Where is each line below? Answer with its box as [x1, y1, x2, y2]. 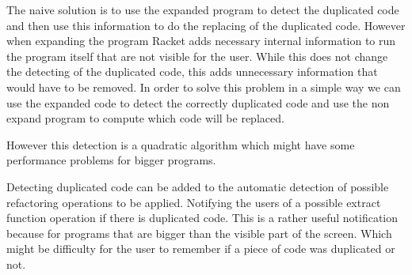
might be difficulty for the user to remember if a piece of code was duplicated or [6, 240, 395, 257]
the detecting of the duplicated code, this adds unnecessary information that [6, 63, 378, 80]
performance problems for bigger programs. [6, 152, 216, 168]
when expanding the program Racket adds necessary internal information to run [6, 32, 396, 49]
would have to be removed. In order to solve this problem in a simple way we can [6, 78, 401, 95]
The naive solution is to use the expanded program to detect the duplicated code [6, 2, 399, 17]
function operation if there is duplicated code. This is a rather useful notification [6, 209, 399, 226]
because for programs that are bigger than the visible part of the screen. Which [6, 224, 392, 241]
